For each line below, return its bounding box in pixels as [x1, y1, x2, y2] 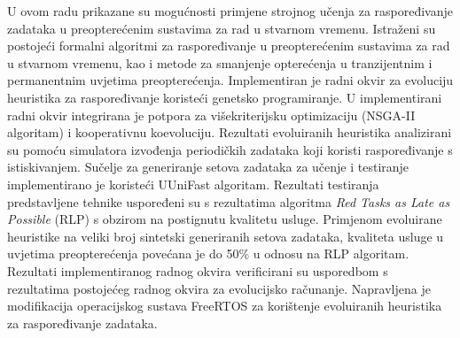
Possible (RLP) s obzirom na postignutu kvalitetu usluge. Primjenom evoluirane [7, 210, 442, 228]
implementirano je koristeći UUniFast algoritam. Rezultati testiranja [7, 174, 379, 193]
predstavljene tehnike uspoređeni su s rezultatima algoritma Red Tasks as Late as [7, 192, 450, 211]
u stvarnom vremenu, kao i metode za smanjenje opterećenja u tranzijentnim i [7, 53, 433, 72]
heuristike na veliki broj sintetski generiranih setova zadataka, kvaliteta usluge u [7, 227, 444, 245]
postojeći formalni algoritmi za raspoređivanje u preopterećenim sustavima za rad [7, 36, 450, 55]
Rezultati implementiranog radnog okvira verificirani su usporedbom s [7, 261, 388, 280]
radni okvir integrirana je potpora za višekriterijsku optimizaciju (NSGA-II [7, 105, 416, 124]
